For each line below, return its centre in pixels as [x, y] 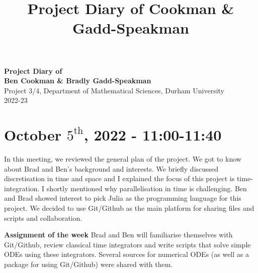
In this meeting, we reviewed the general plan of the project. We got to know [123, 159]
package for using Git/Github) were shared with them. [89, 264]
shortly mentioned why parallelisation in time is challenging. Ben [147, 188]
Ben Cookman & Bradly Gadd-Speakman [78, 81]
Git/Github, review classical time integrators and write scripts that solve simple [127, 244]
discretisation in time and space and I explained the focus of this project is [119, 178]
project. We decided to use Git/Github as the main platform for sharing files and [129, 208]
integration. [22, 188]
